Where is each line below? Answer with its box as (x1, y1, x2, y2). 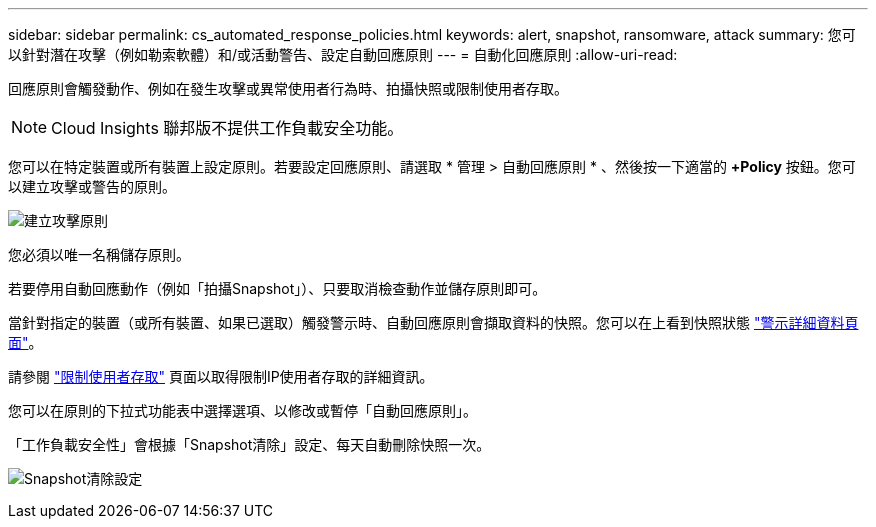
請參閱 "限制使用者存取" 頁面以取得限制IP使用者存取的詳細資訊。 (8, 368, 434, 385)
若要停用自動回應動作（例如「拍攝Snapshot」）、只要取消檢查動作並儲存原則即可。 (8, 280, 547, 297)
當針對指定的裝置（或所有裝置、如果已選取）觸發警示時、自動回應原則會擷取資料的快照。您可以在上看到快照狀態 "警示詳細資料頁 (8, 314, 859, 331)
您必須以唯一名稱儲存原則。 (8, 246, 190, 263)
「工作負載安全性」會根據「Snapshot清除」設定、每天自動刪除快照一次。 (8, 436, 491, 453)
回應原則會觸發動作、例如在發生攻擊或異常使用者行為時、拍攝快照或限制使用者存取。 (8, 80, 568, 97)
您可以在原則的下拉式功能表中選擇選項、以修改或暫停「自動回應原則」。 (8, 402, 477, 419)
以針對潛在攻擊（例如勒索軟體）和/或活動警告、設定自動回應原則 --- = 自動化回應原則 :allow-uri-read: (8, 46, 678, 63)
